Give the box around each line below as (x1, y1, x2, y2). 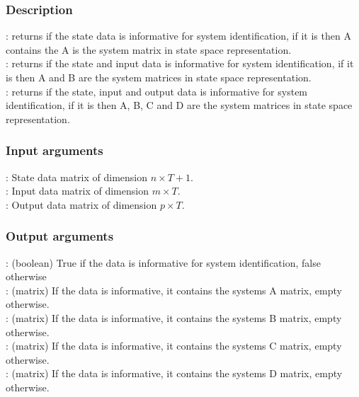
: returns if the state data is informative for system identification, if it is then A (6, 28, 351, 43)
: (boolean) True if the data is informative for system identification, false (6, 255, 321, 270)
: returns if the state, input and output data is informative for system (6, 84, 308, 98)
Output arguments (6, 227, 114, 245)
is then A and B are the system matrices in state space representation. (6, 70, 312, 84)
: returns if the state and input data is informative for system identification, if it (6, 56, 354, 71)
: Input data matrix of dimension (6, 183, 149, 198)
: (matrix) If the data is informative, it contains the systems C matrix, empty (6, 338, 342, 353)
